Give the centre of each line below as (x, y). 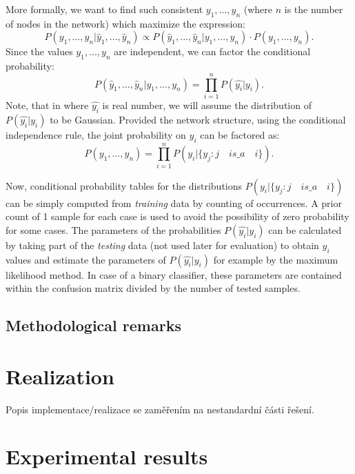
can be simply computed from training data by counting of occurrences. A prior (174, 203)
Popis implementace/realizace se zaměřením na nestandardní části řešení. (160, 409)
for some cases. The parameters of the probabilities (113, 229)
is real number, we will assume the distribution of (207, 105)
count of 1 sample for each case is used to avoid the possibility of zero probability (177, 216)
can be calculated (305, 229)
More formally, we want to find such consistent (104, 9)
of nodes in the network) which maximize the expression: (125, 23)
